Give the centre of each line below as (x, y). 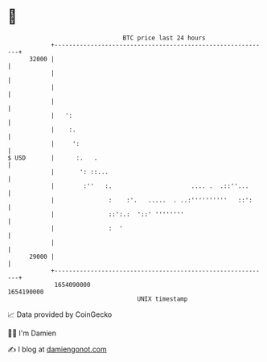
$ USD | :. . (53, 158)
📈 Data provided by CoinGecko (60, 314)
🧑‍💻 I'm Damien (32, 333)
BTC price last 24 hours (164, 38)
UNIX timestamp (162, 299)
